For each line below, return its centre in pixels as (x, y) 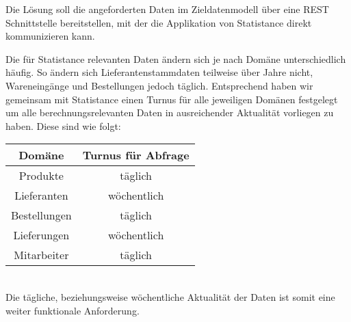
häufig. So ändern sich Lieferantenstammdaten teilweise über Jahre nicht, (159, 72)
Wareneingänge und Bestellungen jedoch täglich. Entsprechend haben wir (159, 85)
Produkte (41, 176)
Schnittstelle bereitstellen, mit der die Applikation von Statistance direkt (159, 22)
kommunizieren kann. (50, 36)
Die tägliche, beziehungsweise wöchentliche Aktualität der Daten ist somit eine (170, 296)
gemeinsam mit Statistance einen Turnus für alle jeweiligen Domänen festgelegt (172, 99)
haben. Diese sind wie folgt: (63, 125)
